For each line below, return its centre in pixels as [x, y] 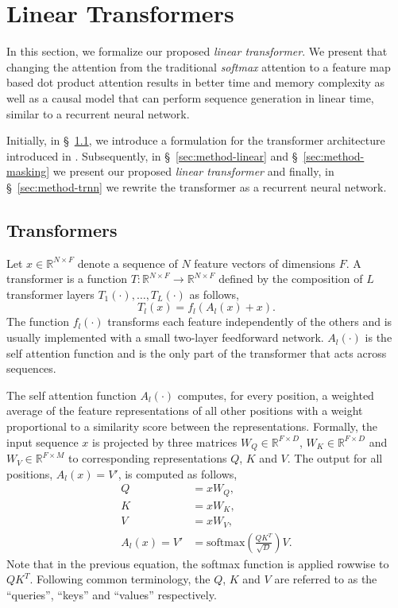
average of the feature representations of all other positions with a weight [185, 410]
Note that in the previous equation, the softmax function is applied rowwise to [198, 563]
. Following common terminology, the [120, 579]
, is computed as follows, [178, 473]
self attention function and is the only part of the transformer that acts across [197, 352]
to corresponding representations [147, 458]
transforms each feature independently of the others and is [250, 321]
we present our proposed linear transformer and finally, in [193, 171]
